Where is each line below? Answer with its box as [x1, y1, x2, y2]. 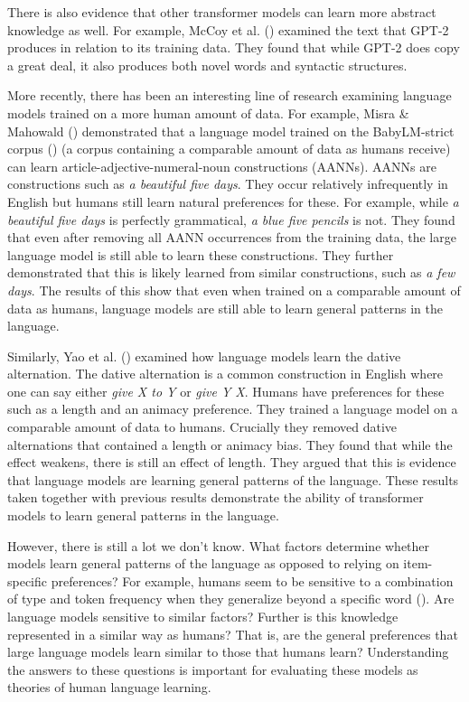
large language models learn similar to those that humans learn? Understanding [7, 642, 449, 661]
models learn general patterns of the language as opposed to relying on [7, 554, 399, 573]
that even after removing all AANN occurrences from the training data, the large [7, 228, 456, 247]
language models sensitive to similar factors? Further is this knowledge [7, 607, 399, 625]
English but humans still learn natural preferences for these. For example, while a [7, 192, 459, 211]
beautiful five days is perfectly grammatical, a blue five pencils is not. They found [7, 210, 455, 229]
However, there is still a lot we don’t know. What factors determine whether [7, 536, 430, 555]
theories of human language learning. [7, 678, 211, 697]
